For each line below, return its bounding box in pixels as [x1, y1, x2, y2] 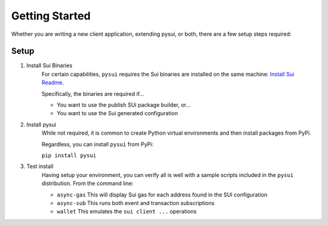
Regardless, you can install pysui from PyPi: [41, 140, 154, 148]
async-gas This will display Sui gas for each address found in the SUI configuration [56, 191, 267, 198]
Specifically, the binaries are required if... [41, 90, 145, 97]
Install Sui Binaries [26, 62, 73, 69]
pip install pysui [41, 152, 97, 159]
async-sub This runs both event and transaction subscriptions [56, 199, 215, 206]
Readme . [41, 79, 64, 86]
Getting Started [11, 9, 91, 22]
